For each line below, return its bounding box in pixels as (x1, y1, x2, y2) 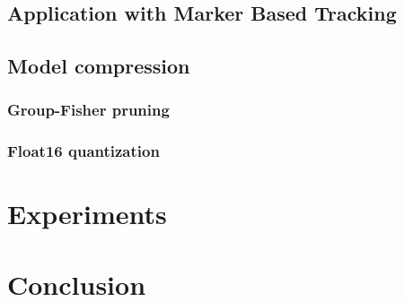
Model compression (7, 52, 190, 80)
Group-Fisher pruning (7, 99, 170, 121)
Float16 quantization (7, 140, 160, 162)
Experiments (7, 195, 167, 232)
